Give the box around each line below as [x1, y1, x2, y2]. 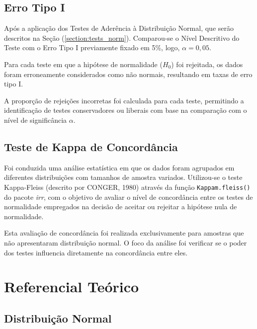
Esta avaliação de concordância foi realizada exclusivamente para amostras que [4, 228, 244, 238]
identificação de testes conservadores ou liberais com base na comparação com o [4, 105, 247, 115]
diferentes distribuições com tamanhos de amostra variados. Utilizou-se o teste [4, 172, 243, 182]
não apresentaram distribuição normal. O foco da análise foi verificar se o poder [4, 237, 247, 247]
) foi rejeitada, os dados [171, 59, 243, 69]
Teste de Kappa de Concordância [4, 139, 178, 154]
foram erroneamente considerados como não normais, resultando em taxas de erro [4, 69, 253, 79]
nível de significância [4, 114, 67, 125]
